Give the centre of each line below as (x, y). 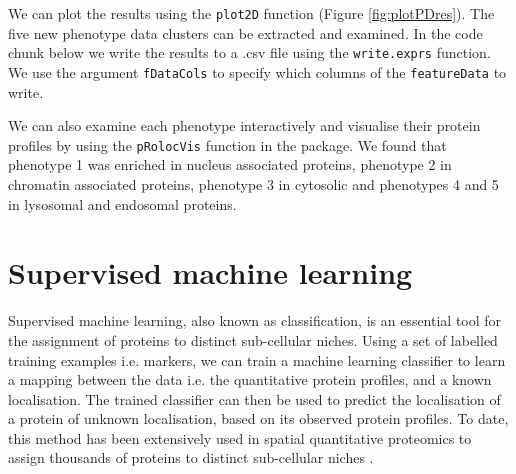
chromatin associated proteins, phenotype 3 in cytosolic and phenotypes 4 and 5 (253, 184)
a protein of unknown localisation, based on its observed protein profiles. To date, (258, 418)
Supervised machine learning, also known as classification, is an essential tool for (255, 320)
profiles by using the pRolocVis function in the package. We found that (227, 144)
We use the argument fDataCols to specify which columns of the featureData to (257, 71)
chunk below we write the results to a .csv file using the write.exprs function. (249, 52)
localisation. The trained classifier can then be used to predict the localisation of (254, 398)
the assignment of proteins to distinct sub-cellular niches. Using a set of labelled (253, 339)
